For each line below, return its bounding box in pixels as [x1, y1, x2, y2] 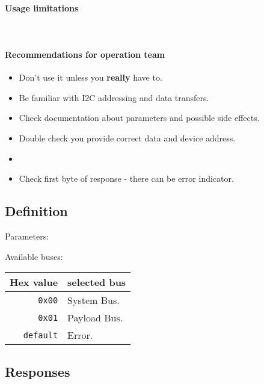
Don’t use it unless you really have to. [19, 71, 162, 84]
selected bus [67, 275, 126, 290]
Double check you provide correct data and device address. [19, 131, 236, 144]
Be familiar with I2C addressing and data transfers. [19, 91, 209, 104]
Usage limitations [5, 1, 79, 14]
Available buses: [5, 250, 63, 262]
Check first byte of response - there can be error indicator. [19, 172, 234, 185]
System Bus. [67, 293, 120, 308]
